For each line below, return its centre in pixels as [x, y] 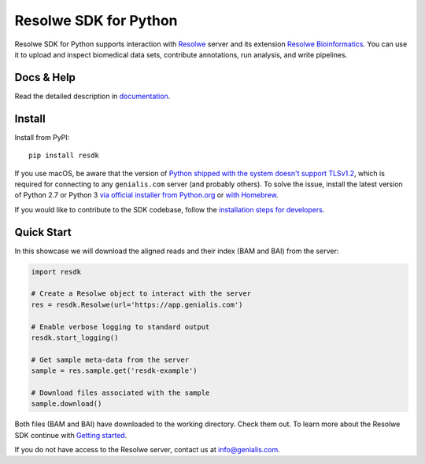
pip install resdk [64, 156]
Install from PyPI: [42, 137]
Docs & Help [45, 77]
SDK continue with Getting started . [71, 435]
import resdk [56, 272]
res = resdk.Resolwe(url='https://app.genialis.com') [137, 304]
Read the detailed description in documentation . [92, 96]
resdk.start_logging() [75, 337]
